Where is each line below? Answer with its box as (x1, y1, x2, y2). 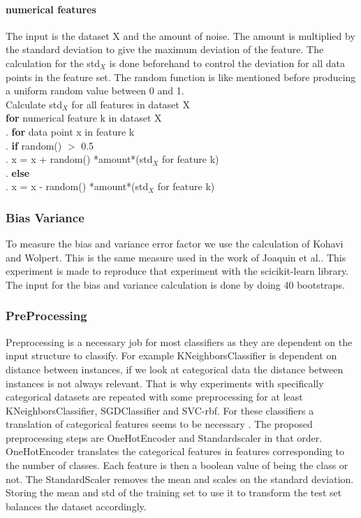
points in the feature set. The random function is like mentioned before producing (6, 69, 356, 84)
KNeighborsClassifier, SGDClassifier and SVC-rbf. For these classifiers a (6, 403, 314, 417)
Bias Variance (6, 208, 84, 226)
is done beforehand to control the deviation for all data (109, 55, 346, 70)
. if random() (6, 138, 62, 152)
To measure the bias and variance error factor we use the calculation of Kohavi (6, 236, 344, 251)
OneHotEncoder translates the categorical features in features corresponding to (6, 444, 345, 459)
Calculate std (6, 96, 62, 111)
